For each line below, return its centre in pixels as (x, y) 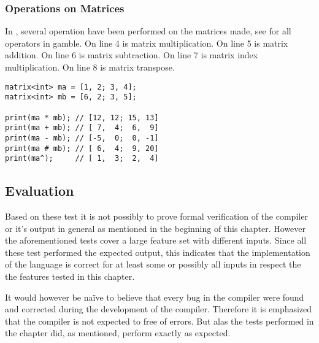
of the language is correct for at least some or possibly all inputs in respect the (153, 264)
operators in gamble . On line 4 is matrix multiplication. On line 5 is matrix (147, 43)
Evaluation (40, 191)
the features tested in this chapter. (70, 276)
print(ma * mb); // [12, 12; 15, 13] (82, 118)
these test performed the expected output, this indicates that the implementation (158, 252)
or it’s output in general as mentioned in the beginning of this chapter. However (156, 228)
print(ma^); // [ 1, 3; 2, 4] (82, 159)
